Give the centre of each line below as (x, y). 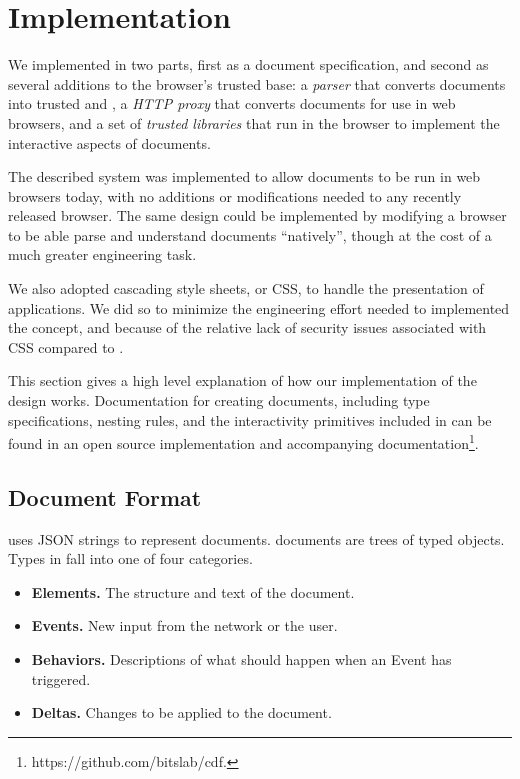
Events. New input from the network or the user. (184, 625)
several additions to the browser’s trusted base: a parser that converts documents (257, 83)
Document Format (105, 496)
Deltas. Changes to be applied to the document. (181, 712)
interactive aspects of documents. (109, 142)
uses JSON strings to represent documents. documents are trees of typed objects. (256, 538)
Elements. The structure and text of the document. (193, 591)
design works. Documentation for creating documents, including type (219, 400)
